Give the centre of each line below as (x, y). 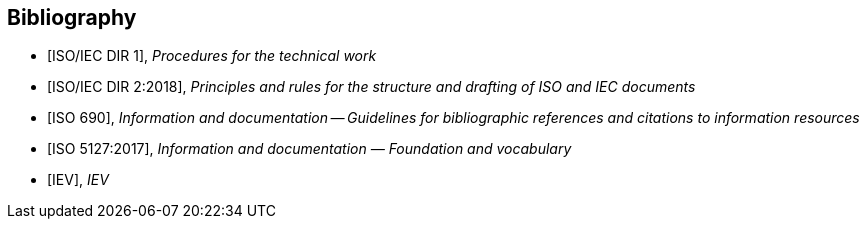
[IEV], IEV (78, 180)
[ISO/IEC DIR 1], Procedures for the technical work (212, 56)
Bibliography (72, 17)
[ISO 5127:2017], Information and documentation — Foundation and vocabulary (309, 149)
